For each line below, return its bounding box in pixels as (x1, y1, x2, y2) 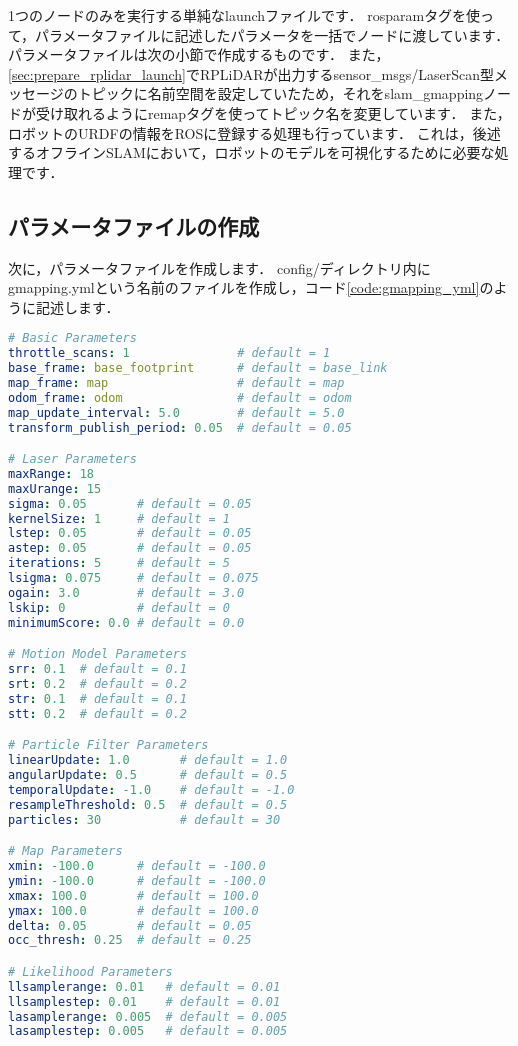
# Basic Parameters (8, 331, 137, 346)
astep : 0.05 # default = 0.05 (8, 541, 252, 556)
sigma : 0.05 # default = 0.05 (8, 496, 252, 511)
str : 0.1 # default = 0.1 (8, 691, 188, 706)
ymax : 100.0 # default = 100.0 (8, 903, 259, 918)
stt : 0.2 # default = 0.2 (8, 706, 188, 721)
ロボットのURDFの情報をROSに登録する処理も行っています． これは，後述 (8, 122, 501, 143)
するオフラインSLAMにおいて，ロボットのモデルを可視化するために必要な (8, 142, 495, 163)
